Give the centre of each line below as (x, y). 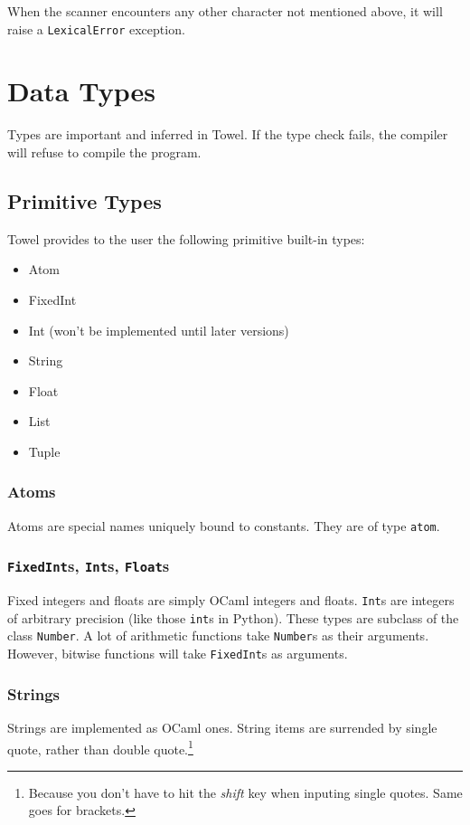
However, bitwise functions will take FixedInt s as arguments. (178, 654)
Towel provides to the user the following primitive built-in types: (186, 238)
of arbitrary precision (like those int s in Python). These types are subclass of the (233, 617)
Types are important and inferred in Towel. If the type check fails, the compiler (228, 134)
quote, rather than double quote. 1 (100, 747)
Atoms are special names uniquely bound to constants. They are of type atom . (224, 525)
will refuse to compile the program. (104, 152)
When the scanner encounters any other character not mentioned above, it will (225, 11)
